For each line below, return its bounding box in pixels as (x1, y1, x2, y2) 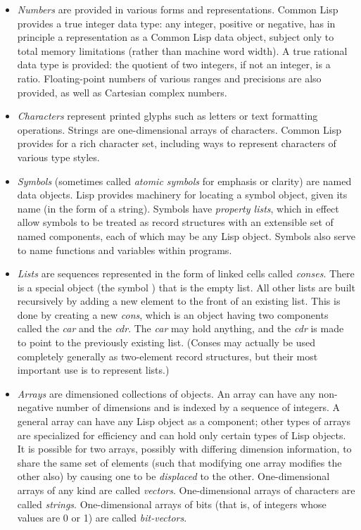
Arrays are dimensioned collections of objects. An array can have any (17, 386, 315, 400)
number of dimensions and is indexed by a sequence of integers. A (56, 400, 340, 415)
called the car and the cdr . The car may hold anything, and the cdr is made (17, 321, 344, 336)
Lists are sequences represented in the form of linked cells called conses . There (17, 266, 355, 281)
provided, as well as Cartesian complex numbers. (17, 84, 227, 99)
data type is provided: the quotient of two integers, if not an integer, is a (17, 57, 331, 72)
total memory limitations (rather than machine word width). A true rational (17, 43, 348, 58)
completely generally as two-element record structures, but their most (17, 348, 318, 363)
